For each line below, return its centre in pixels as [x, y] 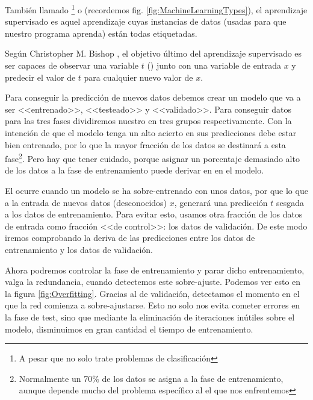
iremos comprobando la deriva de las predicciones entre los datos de [130, 238]
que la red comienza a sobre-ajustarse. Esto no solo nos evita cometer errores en [153, 305]
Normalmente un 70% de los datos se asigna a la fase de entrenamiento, [151, 378]
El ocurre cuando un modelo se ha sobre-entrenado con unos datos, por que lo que [156, 191]
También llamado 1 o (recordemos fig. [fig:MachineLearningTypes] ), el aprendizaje [156, 9]
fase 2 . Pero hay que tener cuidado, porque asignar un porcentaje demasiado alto [152, 158]
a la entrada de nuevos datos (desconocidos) [86, 202]
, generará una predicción [221, 202]
